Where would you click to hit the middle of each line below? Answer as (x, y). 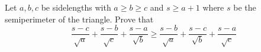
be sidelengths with (76, 7)
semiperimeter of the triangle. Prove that (79, 19)
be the (245, 7)
